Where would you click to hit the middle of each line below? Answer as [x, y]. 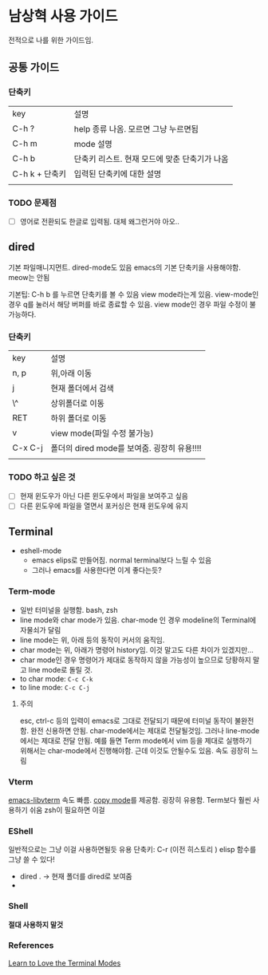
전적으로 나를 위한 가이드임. [51, 40]
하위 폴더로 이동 [79, 418]
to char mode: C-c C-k [56, 678]
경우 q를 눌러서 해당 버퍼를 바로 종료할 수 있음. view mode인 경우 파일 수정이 [128, 304]
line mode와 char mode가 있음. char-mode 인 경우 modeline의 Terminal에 [138, 620]
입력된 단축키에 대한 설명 [118, 174]
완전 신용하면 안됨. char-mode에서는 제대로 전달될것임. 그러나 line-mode [145, 730]
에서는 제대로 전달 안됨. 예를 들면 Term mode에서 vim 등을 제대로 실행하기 [136, 740]
